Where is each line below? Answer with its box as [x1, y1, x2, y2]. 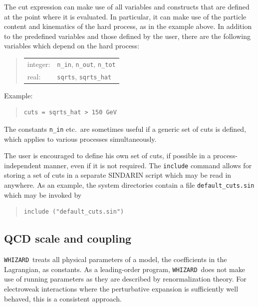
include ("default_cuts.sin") [23, 208, 124, 216]
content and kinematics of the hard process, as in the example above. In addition [4, 21, 252, 31]
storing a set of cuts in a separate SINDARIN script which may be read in [4, 170, 232, 180]
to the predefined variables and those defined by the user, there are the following [4, 30, 251, 41]
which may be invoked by [4, 189, 82, 200]
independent [4, 160, 41, 170]
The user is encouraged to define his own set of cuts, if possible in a [4, 150, 211, 161]
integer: [27, 58, 50, 69]
